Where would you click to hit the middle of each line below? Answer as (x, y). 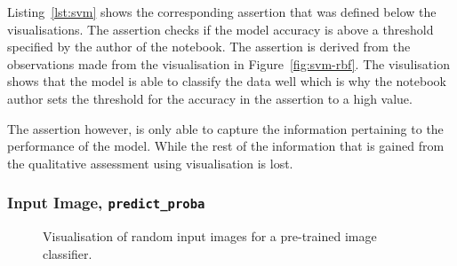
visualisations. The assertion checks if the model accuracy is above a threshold (220, 29)
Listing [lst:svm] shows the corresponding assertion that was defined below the (222, 12)
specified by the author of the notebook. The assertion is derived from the (209, 47)
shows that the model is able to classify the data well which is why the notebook (227, 81)
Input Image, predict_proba (106, 203)
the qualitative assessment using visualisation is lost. (150, 163)
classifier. (68, 253)
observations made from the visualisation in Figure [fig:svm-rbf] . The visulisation (228, 63)
